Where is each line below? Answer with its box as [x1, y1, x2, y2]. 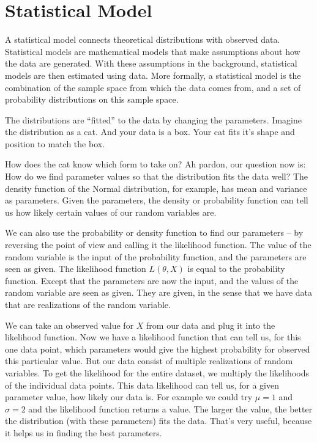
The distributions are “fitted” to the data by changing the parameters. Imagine [5, 113, 302, 126]
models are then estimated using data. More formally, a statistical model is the [5, 68, 301, 81]
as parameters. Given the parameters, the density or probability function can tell [5, 194, 308, 207]
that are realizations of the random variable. [5, 298, 171, 310]
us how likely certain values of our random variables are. [5, 205, 217, 218]
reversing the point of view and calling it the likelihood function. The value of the [5, 238, 311, 251]
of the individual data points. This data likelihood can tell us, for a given [5, 378, 279, 391]
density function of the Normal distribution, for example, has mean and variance [5, 181, 307, 194]
